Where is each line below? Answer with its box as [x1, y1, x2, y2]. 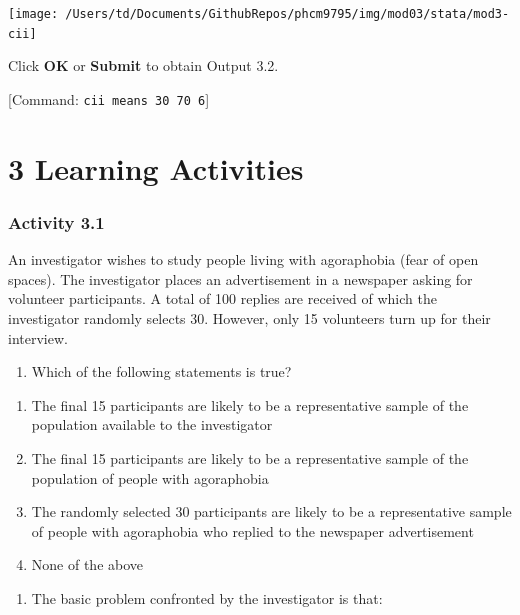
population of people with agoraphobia [31, 467, 269, 488]
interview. [8, 327, 68, 348]
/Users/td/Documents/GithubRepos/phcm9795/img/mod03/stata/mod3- [65, 7, 510, 21]
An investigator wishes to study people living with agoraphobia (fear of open [8, 249, 479, 270]
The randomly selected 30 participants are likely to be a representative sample [31, 501, 512, 522]
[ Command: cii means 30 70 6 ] [8, 88, 210, 109]
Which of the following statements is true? [31, 361, 292, 382]
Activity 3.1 [8, 209, 105, 234]
